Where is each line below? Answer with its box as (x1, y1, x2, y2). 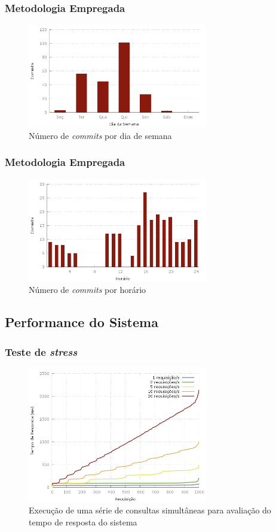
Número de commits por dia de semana (29, 129, 172, 141)
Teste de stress (5, 344, 78, 359)
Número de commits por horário (29, 283, 146, 296)
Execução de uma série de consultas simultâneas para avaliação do (29, 504, 271, 516)
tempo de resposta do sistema (29, 515, 137, 528)
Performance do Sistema (5, 313, 158, 331)
